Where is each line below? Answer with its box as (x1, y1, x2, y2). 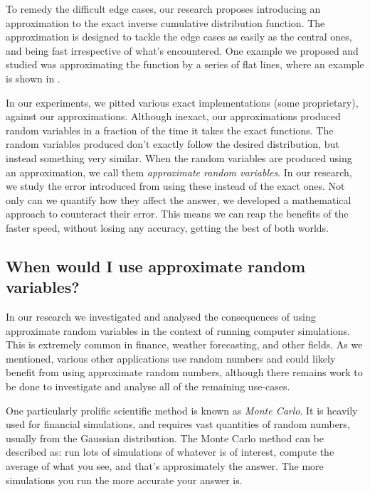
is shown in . (6, 70, 60, 85)
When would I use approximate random (6, 255, 306, 277)
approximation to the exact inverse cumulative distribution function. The (6, 15, 325, 30)
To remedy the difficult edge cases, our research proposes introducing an (6, 1, 321, 16)
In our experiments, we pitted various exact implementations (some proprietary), (6, 95, 359, 109)
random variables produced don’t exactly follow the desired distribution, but (6, 137, 339, 151)
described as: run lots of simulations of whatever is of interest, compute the (6, 444, 334, 459)
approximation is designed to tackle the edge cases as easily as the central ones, (6, 29, 352, 44)
